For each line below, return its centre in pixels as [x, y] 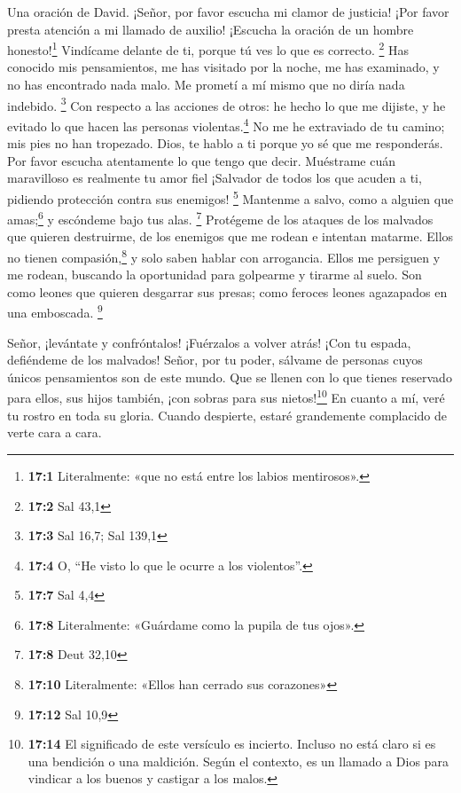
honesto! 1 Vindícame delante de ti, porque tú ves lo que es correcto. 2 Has [208, 48]
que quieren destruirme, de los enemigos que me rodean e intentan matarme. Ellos [230, 236]
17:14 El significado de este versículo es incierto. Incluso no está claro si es [232, 744]
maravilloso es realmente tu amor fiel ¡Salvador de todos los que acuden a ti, [215, 178]
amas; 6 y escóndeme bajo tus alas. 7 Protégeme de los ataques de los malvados [220, 218]
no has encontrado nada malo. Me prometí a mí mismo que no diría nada [206, 85]
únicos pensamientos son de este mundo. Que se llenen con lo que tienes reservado [230, 377]
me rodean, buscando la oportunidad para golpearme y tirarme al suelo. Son [215, 275]
